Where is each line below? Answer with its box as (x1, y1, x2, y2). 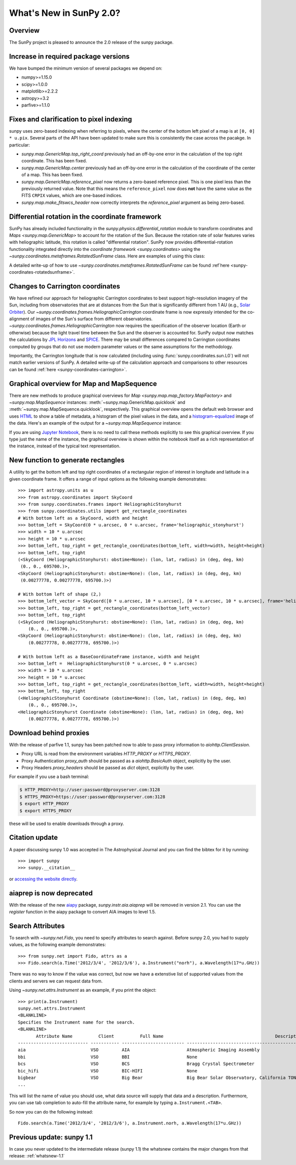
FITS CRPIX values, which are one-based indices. (21, 193, 123, 198)
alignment (9, 316, 30, 322)
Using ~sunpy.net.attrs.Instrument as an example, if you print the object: (9, 987, 156, 993)
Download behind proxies (9, 728, 90, 737)
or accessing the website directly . (9, 876, 78, 882)
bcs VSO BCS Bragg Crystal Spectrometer (18, 1061, 255, 1067)
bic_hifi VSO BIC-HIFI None (18, 1068, 197, 1073)
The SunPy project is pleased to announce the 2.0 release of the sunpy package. (9, 40, 174, 46)
